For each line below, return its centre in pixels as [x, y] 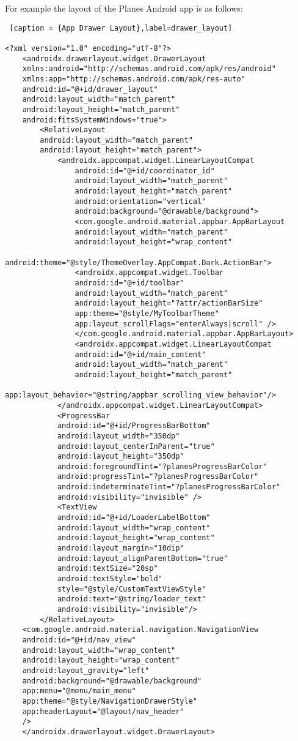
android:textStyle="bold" [110, 579]
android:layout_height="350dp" [121, 457]
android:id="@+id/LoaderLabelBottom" [134, 518]
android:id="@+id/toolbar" [129, 283]
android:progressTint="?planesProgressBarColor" [158, 477]
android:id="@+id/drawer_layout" [90, 89]
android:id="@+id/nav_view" [79, 640]
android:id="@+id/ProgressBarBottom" [134, 426]
